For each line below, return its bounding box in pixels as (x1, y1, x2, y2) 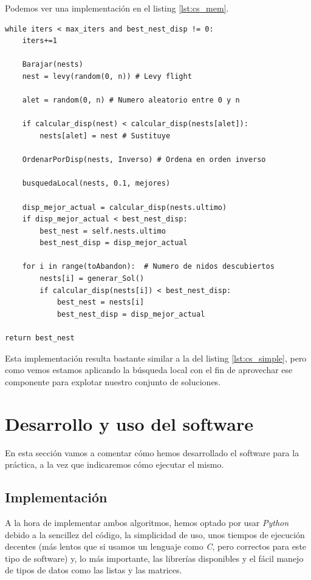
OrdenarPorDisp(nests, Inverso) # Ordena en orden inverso (22, 155, 266, 164)
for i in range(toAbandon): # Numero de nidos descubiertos (22, 262, 275, 271)
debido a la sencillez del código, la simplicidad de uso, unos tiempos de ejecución (5, 528, 305, 541)
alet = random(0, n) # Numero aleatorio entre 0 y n (22, 96, 240, 105)
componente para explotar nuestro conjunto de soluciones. (5, 375, 221, 388)
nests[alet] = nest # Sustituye (39, 131, 171, 140)
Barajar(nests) (22, 60, 83, 69)
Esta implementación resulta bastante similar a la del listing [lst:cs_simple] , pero (5, 351, 307, 364)
